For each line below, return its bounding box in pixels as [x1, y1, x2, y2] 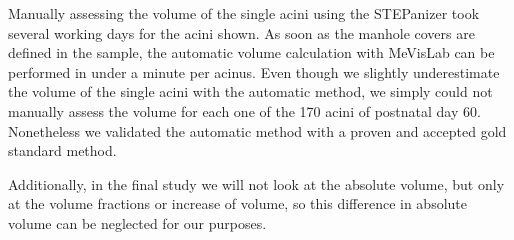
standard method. [8, 140, 117, 161]
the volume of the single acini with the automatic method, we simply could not [8, 81, 493, 102]
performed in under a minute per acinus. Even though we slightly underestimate [8, 61, 500, 82]
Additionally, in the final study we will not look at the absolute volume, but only [8, 173, 505, 194]
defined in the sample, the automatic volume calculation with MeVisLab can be [8, 42, 495, 63]
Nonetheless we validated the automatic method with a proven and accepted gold [8, 120, 507, 141]
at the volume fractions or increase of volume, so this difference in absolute [8, 193, 468, 214]
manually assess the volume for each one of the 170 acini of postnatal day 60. [8, 100, 481, 121]
